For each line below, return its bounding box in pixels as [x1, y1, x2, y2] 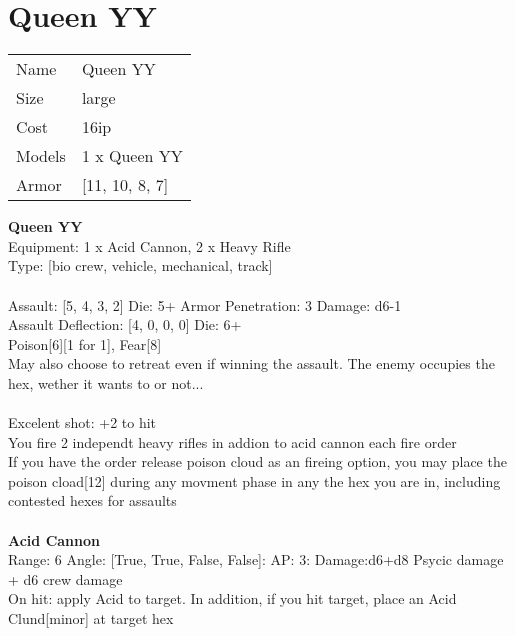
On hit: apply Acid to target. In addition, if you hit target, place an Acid [8, 588, 457, 609]
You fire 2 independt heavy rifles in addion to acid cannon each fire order [8, 431, 457, 452]
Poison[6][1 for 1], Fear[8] [8, 333, 162, 354]
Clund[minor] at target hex [8, 608, 174, 628]
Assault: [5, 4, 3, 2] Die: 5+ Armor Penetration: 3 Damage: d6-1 [8, 294, 402, 315]
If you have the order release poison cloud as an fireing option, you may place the [8, 451, 507, 472]
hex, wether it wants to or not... [8, 372, 204, 393]
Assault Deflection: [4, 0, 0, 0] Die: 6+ [8, 314, 242, 335]
